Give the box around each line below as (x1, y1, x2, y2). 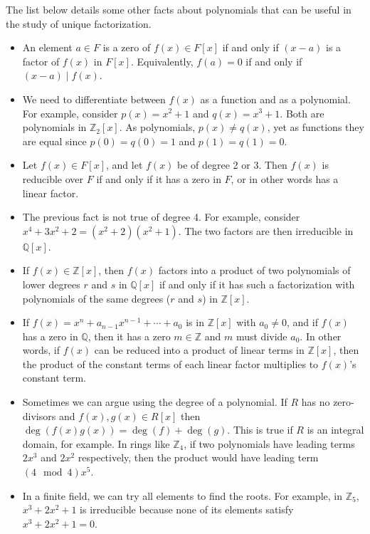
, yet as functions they (267, 120, 364, 135)
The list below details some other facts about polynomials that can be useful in (6, 2, 351, 16)
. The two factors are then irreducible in (178, 223, 354, 238)
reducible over (22, 171, 84, 186)
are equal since (22, 133, 87, 148)
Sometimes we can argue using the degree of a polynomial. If (22, 394, 287, 409)
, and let (106, 157, 143, 172)
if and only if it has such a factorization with (159, 276, 355, 291)
